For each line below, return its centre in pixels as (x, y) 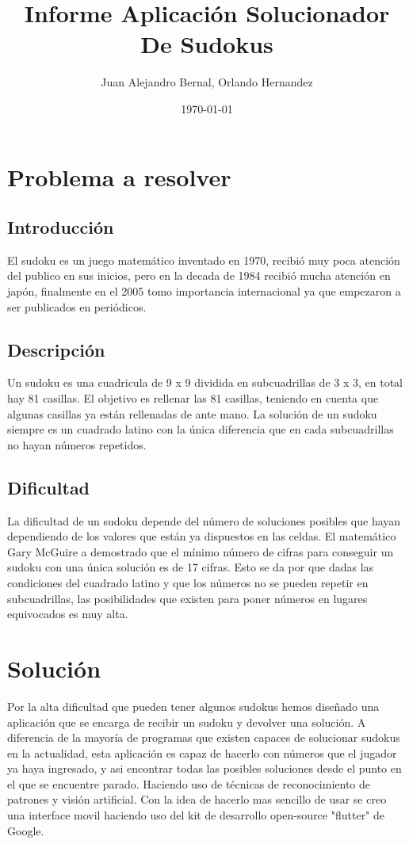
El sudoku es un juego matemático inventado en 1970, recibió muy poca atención (204, 260)
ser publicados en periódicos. (77, 306)
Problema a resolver (119, 176)
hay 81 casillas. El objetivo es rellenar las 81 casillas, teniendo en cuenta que (193, 398)
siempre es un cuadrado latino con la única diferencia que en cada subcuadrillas (201, 429)
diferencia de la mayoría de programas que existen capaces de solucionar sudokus (204, 737)
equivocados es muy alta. (68, 614)
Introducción (61, 227)
